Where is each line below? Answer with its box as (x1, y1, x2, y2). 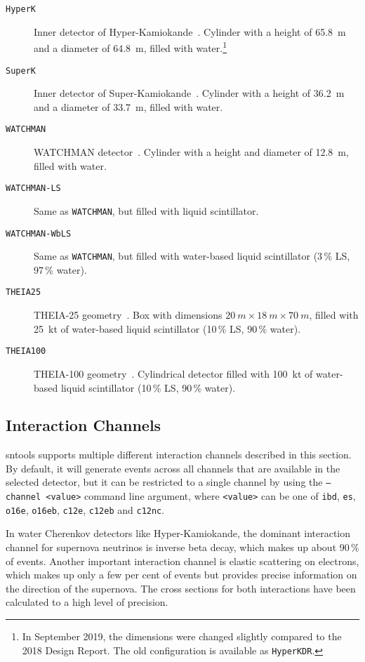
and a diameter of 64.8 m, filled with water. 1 (34, 39, 227, 55)
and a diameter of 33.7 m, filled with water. (34, 99, 223, 114)
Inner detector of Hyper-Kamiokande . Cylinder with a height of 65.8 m (34, 24, 346, 39)
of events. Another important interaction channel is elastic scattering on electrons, (6, 553, 359, 568)
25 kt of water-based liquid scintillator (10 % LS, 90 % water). (34, 321, 301, 336)
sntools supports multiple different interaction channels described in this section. (6, 447, 352, 462)
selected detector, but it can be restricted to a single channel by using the (6, 475, 323, 489)
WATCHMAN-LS (6, 183, 61, 194)
